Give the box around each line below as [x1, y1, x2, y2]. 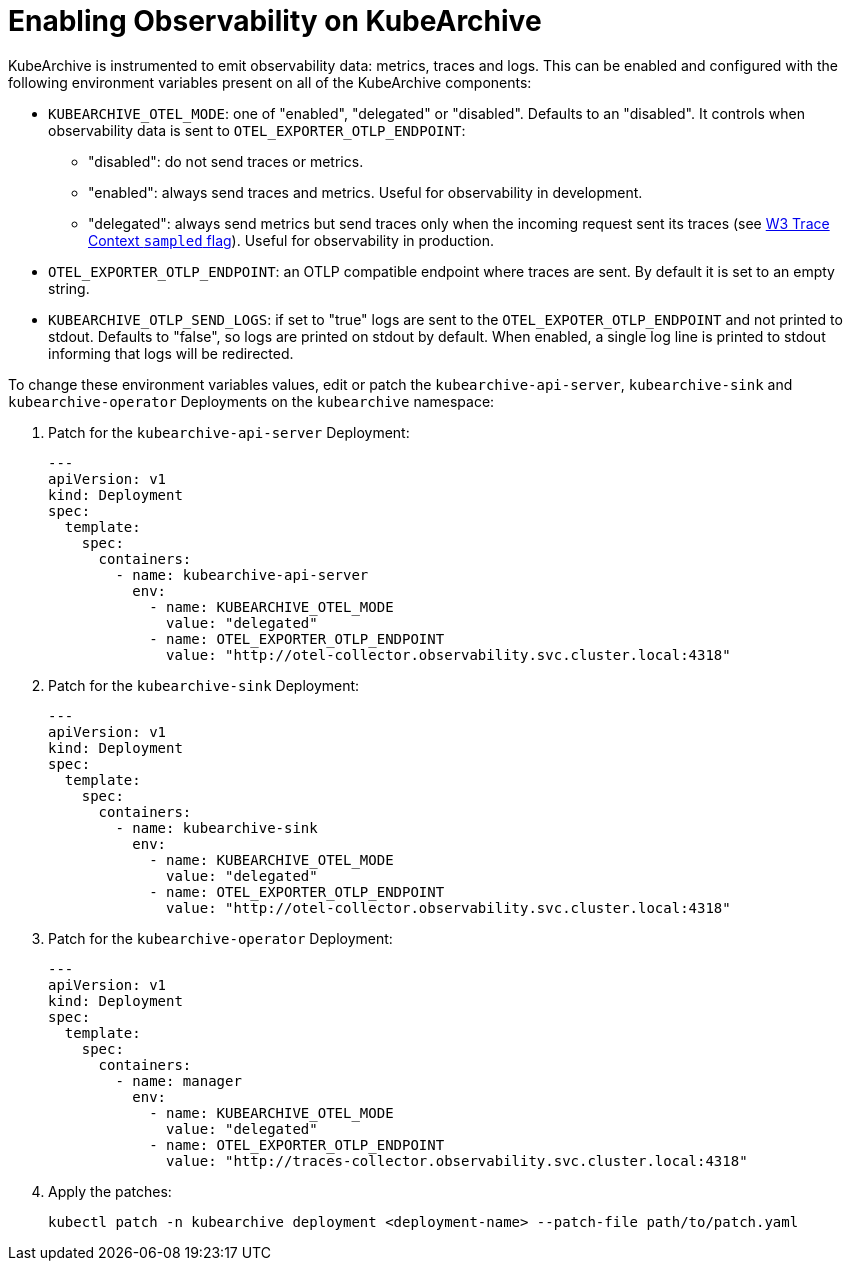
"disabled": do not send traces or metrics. [88, 152, 364, 170]
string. [48, 279, 90, 297]
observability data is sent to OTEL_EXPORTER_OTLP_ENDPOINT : [48, 121, 466, 139]
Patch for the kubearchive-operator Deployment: [48, 929, 393, 947]
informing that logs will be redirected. [48, 344, 294, 362]
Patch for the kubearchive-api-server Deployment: [48, 423, 410, 441]
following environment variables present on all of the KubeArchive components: [8, 73, 532, 91]
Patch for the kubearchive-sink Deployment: [48, 676, 360, 694]
